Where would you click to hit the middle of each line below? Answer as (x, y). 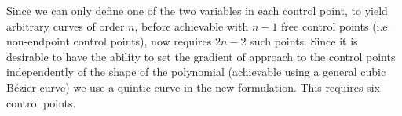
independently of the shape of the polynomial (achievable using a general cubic (196, 72)
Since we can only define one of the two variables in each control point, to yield (197, 10)
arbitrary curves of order (66, 25)
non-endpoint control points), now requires (109, 41)
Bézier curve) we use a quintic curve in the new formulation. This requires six (193, 87)
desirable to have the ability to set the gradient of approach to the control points (201, 56)
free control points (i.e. (336, 25)
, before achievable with (192, 25)
